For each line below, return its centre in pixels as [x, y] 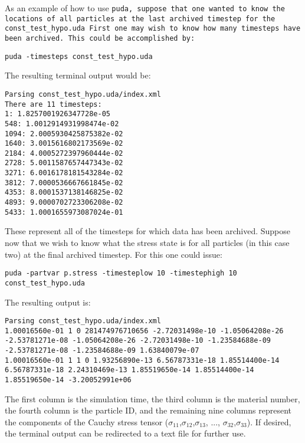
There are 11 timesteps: [53, 104]
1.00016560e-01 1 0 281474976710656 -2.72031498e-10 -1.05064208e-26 [144, 331]
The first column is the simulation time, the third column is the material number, [152, 398]
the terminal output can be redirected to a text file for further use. [125, 433]
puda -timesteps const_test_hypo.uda [79, 56]
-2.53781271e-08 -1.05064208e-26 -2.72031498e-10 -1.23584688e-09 [138, 341]
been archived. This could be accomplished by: [100, 38]
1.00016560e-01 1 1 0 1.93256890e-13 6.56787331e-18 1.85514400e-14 [142, 360]
